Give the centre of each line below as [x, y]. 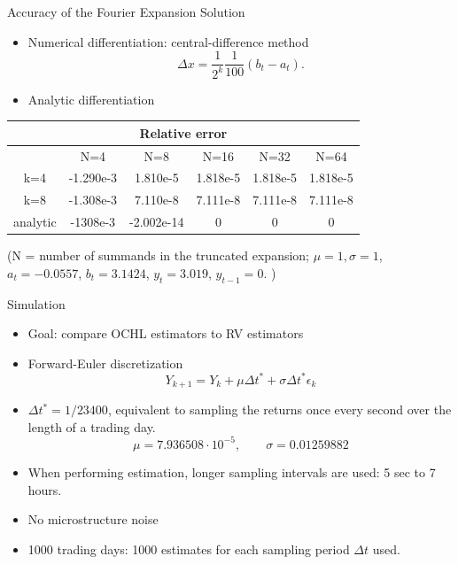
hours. [45, 489]
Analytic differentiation [91, 99]
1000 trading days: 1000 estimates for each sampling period [189, 549]
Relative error [183, 132]
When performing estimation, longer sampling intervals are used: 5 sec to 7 [232, 471]
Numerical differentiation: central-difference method [168, 41]
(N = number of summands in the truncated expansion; [158, 255]
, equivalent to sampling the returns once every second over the [279, 409]
